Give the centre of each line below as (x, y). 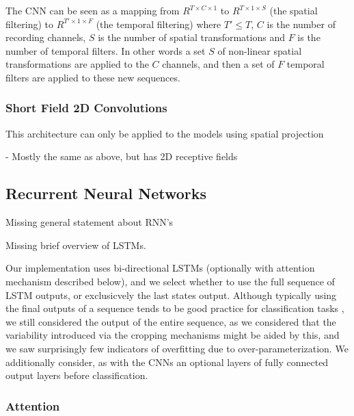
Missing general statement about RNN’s (90, 222)
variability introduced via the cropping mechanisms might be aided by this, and (173, 335)
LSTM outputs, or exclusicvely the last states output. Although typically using (171, 295)
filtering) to (30, 24)
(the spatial (294, 10)
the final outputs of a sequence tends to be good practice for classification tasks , (175, 308)
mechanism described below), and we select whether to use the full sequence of (170, 281)
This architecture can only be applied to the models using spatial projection (165, 133)
